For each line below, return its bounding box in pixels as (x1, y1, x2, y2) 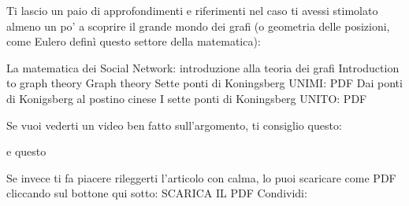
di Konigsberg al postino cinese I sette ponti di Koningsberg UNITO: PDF (6, 90, 367, 106)
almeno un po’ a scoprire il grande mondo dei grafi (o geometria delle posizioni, (6, 17, 390, 34)
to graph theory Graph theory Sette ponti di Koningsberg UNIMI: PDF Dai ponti (6, 75, 403, 91)
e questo (6, 143, 46, 160)
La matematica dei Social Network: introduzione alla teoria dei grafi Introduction (6, 59, 400, 75)
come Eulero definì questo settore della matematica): (6, 33, 261, 50)
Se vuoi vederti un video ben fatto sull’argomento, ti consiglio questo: (6, 116, 342, 133)
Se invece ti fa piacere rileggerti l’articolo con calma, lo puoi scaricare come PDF (6, 169, 396, 186)
